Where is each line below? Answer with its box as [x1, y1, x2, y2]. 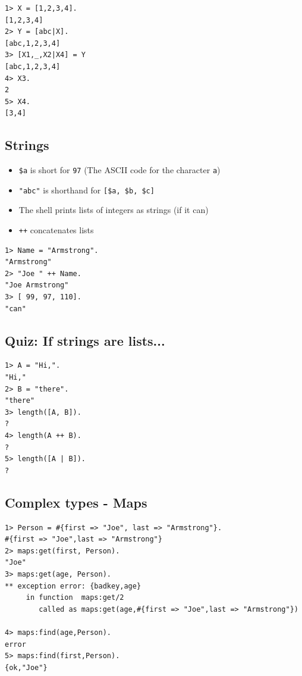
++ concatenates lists [18, 224, 94, 236]
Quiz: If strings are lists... [5, 331, 165, 349]
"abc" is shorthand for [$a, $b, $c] [18, 183, 155, 196]
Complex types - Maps [5, 493, 147, 511]
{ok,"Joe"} [5, 663, 48, 672]
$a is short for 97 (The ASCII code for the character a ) [18, 164, 221, 176]
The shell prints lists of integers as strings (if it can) [18, 204, 209, 216]
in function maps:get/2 [26, 593, 124, 602]
